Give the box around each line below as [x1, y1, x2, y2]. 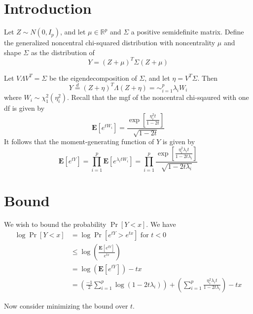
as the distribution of [31, 47, 95, 57]
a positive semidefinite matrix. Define [131, 27, 244, 37]
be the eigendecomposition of [49, 72, 137, 83]
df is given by [4, 103, 45, 113]
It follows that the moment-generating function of [4, 136, 154, 147]
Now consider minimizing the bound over [4, 300, 128, 311]
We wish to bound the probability [4, 219, 107, 229]
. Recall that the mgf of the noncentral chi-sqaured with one [67, 92, 249, 102]
